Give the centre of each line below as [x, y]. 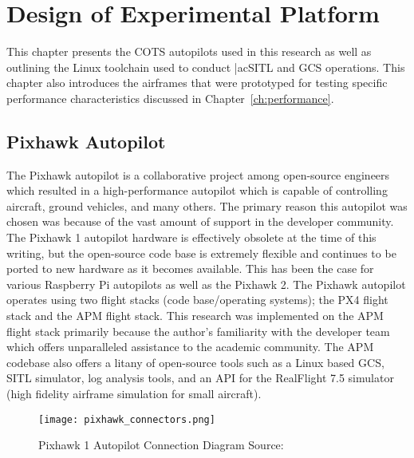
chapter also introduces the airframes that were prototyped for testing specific [197, 83]
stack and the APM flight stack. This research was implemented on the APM [195, 316]
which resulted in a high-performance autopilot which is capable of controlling [197, 190]
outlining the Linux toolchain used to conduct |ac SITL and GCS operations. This [206, 67]
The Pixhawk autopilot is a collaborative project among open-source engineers [198, 174]
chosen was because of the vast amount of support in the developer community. [200, 221]
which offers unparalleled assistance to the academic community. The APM [190, 347]
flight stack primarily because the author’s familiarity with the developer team [198, 331]
